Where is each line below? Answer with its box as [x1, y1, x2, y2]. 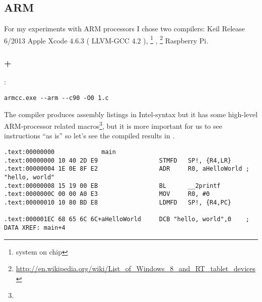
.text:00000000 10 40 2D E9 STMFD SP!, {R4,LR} [4, 157, 232, 164]
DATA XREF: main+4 [4, 224, 65, 231]
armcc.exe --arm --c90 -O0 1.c [4, 94, 109, 102]
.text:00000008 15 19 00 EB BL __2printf [4, 182, 221, 189]
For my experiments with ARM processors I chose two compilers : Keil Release [4, 23, 245, 34]
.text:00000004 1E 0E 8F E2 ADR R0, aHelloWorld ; [4, 165, 249, 173]
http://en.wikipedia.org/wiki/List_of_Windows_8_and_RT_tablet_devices [16, 263, 255, 274]
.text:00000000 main [4, 148, 116, 156]
